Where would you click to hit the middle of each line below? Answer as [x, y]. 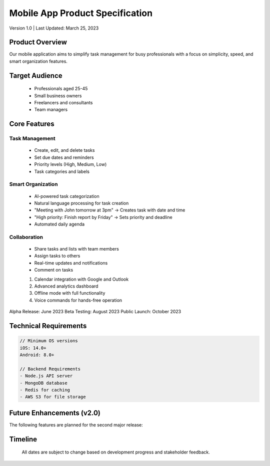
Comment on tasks [54, 270]
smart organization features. [38, 61]
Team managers [51, 110]
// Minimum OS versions [49, 341]
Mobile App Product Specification [81, 13]
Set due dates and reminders [64, 157]
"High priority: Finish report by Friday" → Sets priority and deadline [103, 217]
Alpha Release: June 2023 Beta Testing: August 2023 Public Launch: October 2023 [95, 312]
